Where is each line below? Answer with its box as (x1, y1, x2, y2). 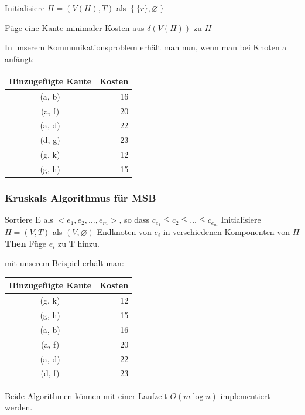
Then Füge (5, 237, 46, 249)
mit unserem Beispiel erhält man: (5, 257, 124, 269)
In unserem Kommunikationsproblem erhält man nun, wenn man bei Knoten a (5, 41, 287, 53)
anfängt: (5, 52, 35, 64)
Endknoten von (97, 226, 152, 238)
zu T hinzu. (58, 237, 100, 249)
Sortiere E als (5, 213, 53, 226)
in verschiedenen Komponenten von (163, 226, 290, 238)
